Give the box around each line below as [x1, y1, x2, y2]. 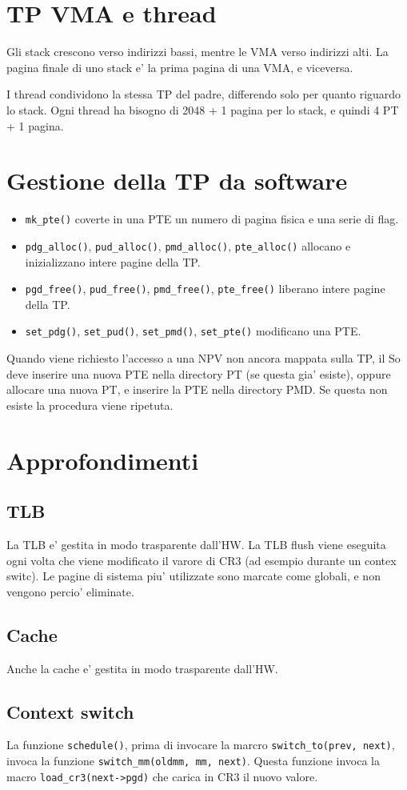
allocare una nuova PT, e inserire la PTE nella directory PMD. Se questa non [6, 381, 388, 398]
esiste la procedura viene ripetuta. [6, 396, 174, 413]
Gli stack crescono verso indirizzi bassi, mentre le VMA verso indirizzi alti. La [6, 43, 389, 60]
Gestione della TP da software [6, 164, 348, 197]
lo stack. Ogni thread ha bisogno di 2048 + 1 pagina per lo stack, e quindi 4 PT [6, 101, 399, 118]
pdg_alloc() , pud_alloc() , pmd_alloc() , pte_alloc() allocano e [25, 237, 351, 254]
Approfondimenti [6, 443, 199, 476]
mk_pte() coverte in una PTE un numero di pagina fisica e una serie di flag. [25, 211, 399, 227]
